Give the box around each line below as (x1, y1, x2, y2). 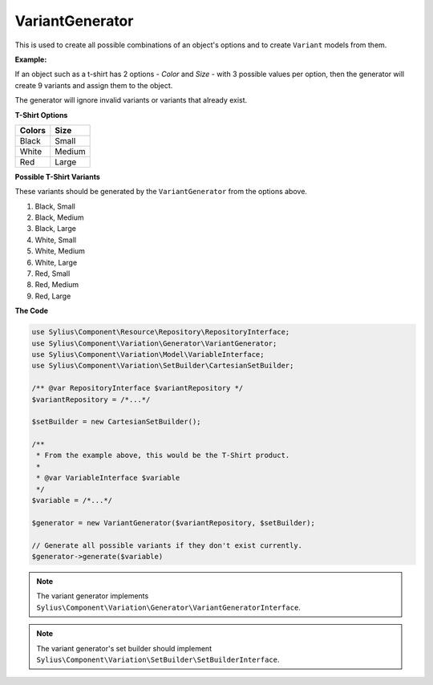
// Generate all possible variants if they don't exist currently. (31, 541, 303, 549)
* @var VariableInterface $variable (36, 473, 180, 483)
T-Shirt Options (14, 110, 68, 120)
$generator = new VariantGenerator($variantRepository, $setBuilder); (31, 518, 316, 527)
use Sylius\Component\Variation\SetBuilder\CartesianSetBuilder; (31, 361, 294, 371)
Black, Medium (34, 213, 84, 222)
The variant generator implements (36, 591, 149, 601)
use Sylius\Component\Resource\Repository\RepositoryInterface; (31, 327, 290, 337)
